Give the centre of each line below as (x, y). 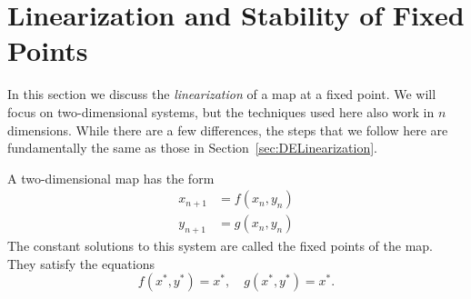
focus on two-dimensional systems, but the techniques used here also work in (221, 111)
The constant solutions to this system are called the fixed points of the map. (220, 246)
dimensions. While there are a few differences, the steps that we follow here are (228, 130)
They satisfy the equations (81, 263)
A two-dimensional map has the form (111, 178)
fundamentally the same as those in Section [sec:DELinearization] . (192, 148)
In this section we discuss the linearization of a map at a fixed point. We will (222, 94)
